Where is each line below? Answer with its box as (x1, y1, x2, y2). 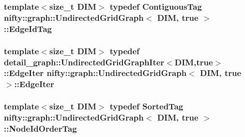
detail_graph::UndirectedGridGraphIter (4, 56, 165, 68)
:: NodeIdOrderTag (4, 122, 77, 135)
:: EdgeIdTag (4, 22, 52, 34)
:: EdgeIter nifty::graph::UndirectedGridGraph (4, 67, 187, 79)
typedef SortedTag (109, 100, 184, 112)
